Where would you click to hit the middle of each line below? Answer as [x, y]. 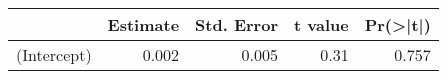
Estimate [143, 24]
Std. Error [236, 24]
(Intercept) [54, 54]
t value [321, 24]
